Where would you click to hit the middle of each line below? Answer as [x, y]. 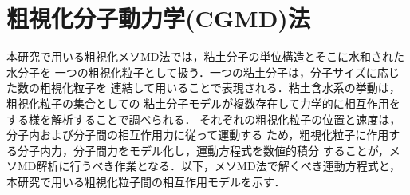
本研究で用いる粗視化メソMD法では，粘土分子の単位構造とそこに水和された [206, 56]
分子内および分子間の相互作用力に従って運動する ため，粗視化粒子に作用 [198, 135]
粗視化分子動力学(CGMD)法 [158, 18]
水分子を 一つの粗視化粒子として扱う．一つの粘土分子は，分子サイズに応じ [203, 72]
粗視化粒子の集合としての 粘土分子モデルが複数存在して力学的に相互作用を [203, 103]
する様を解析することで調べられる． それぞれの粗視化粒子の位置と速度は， [204, 119]
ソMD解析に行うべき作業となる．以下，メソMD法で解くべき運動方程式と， [204, 166]
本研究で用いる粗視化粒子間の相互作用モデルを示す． [146, 181]
